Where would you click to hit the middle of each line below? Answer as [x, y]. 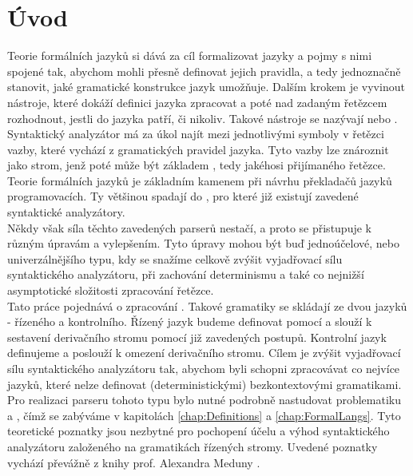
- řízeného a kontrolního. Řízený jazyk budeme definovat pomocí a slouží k [190, 321]
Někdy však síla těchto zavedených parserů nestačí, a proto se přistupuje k [189, 227]
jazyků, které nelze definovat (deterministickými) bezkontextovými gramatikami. [205, 384]
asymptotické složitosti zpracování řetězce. [111, 290]
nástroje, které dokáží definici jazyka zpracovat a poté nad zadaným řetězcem [197, 102]
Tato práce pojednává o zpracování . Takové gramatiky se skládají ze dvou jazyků [207, 305]
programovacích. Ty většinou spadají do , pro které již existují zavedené [183, 196]
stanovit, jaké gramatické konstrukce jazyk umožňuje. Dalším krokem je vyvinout [206, 87]
